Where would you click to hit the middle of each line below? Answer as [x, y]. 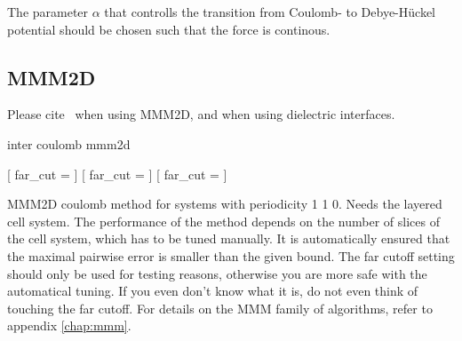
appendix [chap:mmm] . [69, 325]
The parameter [48, 12]
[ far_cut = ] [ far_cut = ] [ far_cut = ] [117, 174]
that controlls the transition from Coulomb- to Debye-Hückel [270, 12]
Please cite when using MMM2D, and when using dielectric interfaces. [201, 114]
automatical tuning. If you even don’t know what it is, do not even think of [213, 291]
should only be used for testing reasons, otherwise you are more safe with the [217, 273]
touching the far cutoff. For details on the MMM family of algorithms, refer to [220, 308]
